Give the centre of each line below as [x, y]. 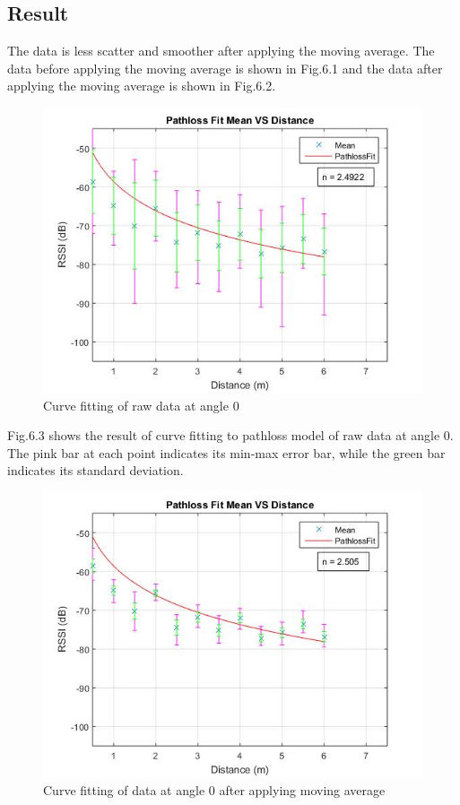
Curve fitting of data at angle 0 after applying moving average [214, 789]
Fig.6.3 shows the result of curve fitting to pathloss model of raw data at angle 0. [230, 435]
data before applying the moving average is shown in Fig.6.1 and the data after [225, 68]
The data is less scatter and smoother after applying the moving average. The [221, 51]
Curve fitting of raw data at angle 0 [141, 405]
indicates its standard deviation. [95, 470]
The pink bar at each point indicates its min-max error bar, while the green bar [226, 452]
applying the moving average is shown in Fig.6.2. [142, 86]
